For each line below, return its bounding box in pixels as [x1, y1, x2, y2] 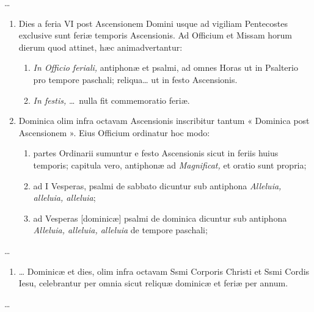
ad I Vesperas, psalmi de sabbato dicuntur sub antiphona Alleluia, [33, 179, 282, 192]
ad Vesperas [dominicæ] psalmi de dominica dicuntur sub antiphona [33, 211, 287, 224]
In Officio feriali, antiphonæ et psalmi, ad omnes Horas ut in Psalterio [33, 61, 298, 74]
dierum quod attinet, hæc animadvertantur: [18, 40, 183, 53]
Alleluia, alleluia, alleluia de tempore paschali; [33, 223, 208, 236]
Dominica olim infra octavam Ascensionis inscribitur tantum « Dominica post [18, 114, 310, 127]
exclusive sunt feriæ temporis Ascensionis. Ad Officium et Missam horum [18, 29, 292, 42]
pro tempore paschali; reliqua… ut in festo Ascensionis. [33, 73, 238, 85]
